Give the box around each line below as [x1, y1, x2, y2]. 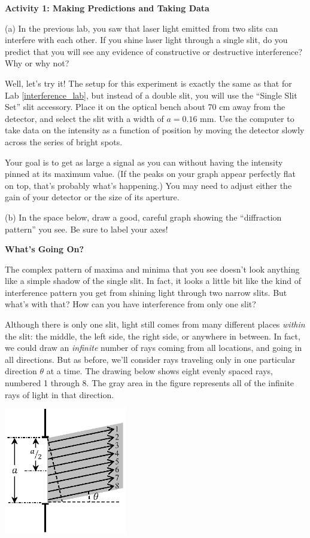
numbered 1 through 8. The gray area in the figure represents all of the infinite [5, 377, 294, 389]
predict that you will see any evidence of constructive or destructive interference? [5, 45, 303, 57]
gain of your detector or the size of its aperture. [5, 191, 180, 203]
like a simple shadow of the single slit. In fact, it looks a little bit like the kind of [5, 274, 302, 287]
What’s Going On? [5, 243, 84, 255]
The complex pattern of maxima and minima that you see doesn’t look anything [5, 262, 300, 275]
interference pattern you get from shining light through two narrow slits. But [5, 286, 287, 298]
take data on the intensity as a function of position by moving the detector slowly [5, 124, 305, 136]
